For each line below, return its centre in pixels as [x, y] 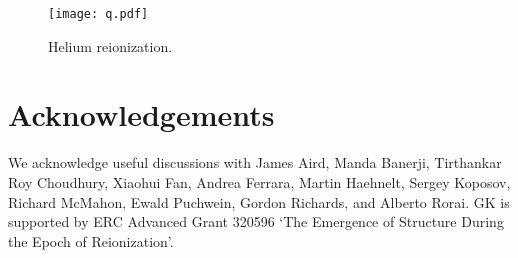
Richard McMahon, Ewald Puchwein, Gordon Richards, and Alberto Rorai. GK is [259, 201]
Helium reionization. [110, 45]
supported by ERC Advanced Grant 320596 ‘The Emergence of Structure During [256, 221]
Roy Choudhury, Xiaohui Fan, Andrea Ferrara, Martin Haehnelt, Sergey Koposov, [259, 181]
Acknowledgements [141, 114]
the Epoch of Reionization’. [91, 240]
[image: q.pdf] [98, 14]
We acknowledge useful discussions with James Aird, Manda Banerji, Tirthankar [255, 162]
